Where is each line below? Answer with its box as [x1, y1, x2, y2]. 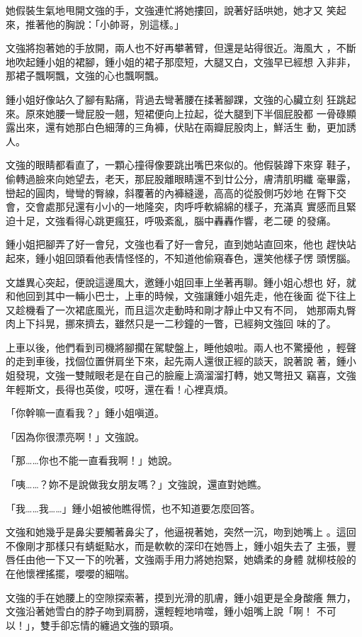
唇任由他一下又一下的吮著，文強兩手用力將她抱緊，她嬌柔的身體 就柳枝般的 [6, 552, 356, 567]
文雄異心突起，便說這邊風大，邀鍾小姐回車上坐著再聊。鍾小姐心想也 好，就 [6, 274, 356, 289]
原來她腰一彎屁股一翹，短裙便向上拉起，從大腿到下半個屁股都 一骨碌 [25, 106, 346, 120]
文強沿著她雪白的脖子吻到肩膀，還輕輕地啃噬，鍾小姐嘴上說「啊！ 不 [6, 604, 327, 619]
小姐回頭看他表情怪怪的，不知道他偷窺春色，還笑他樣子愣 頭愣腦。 [45, 250, 356, 265]
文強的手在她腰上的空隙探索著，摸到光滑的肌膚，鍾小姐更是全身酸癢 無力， [6, 590, 356, 604]
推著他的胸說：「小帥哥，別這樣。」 [25, 16, 184, 31]
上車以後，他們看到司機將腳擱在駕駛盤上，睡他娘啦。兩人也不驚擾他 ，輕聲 [6, 339, 356, 354]
